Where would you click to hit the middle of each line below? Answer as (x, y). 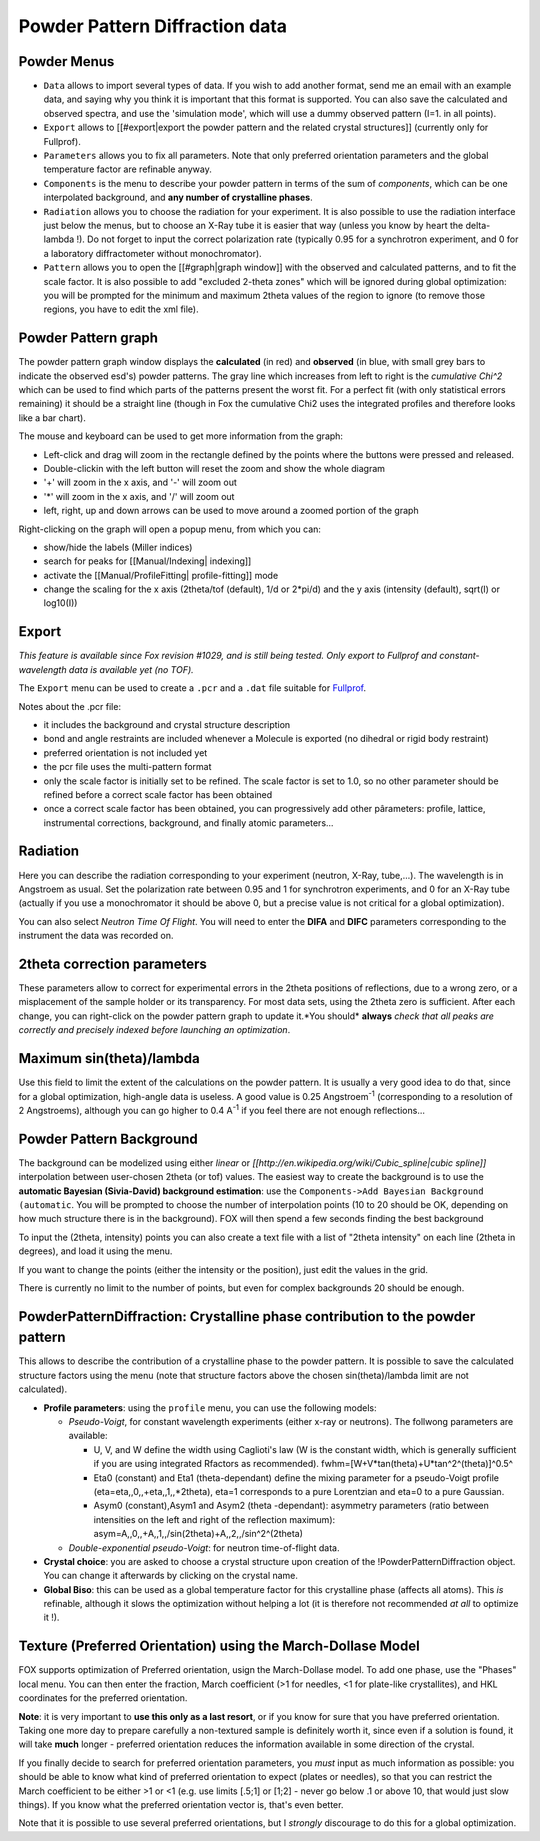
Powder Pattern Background (108, 1138)
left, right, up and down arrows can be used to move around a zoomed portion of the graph (231, 511)
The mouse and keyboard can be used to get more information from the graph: (181, 436)
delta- (478, 225)
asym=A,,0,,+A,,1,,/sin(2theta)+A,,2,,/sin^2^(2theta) (198, 1534)
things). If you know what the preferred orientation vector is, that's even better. (181, 1804)
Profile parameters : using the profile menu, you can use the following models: (210, 1407)
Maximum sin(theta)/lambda (109, 1058)
